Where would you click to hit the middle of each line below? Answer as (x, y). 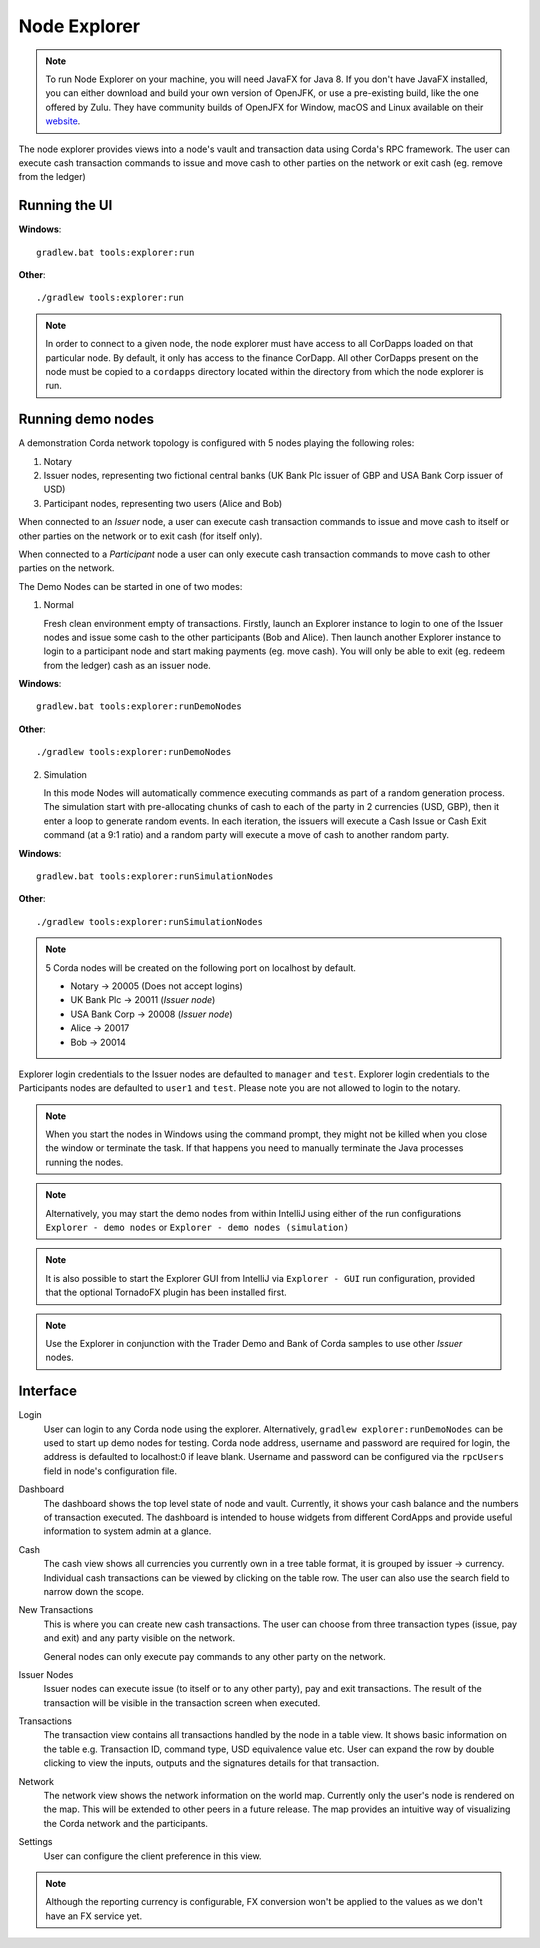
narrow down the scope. (94, 1591)
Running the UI (65, 205)
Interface (47, 1391)
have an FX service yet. (94, 1916)
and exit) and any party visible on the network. (139, 1638)
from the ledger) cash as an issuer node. (127, 665)
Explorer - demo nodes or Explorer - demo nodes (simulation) (197, 1227)
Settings (35, 1842)
